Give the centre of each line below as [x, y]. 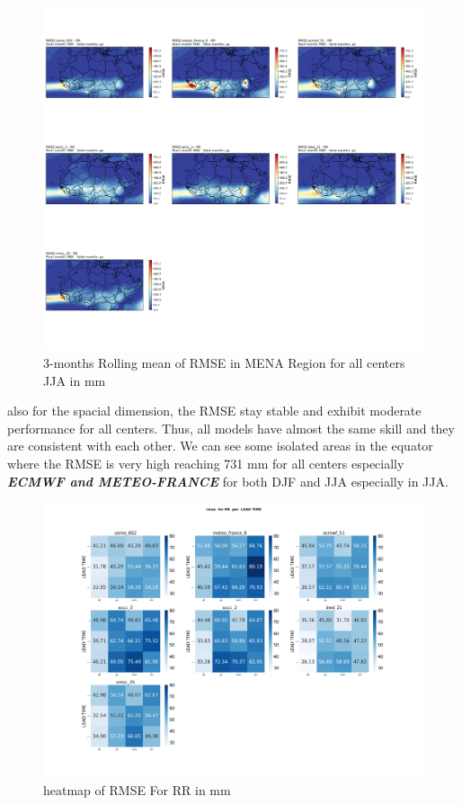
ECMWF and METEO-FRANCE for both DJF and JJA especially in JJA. [228, 481]
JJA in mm [75, 380]
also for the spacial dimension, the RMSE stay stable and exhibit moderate [214, 411]
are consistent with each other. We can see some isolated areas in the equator [220, 446]
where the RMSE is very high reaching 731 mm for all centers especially [206, 463]
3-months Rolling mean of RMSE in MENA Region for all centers [224, 362]
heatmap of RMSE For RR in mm [137, 789]
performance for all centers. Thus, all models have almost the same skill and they [231, 428]
